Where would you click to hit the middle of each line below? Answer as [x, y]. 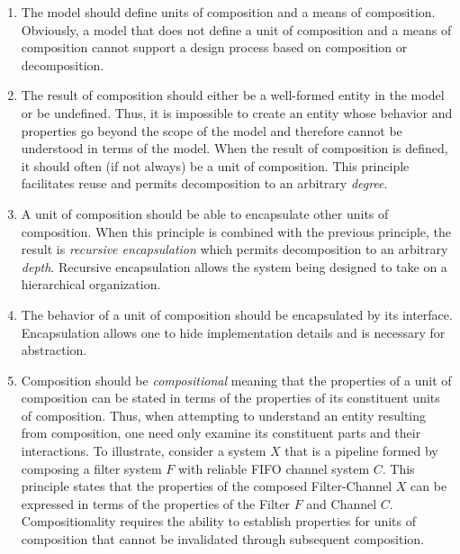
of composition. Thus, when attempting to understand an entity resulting [223, 415]
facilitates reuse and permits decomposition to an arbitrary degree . [204, 183]
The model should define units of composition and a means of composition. [228, 12]
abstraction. [54, 350]
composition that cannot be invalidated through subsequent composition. [223, 539]
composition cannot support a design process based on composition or [214, 47]
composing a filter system [91, 468]
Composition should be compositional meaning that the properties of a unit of [236, 380]
